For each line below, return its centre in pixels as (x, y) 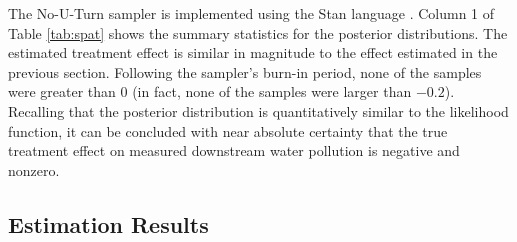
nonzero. (34, 169)
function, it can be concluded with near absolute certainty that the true (228, 130)
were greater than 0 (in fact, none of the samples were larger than (210, 91)
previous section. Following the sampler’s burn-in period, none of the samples (245, 71)
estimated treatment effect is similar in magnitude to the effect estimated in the (253, 52)
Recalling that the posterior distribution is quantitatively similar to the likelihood (258, 110)
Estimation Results (108, 223)
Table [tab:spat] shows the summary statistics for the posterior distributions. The (258, 32)
